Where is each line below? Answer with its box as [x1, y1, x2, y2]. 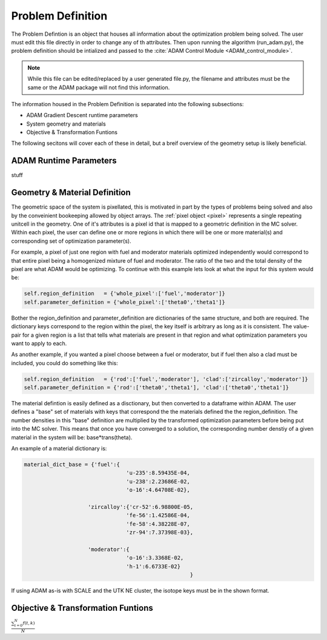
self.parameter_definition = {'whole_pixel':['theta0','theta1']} [24, 298, 225, 306]
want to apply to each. [11, 340, 67, 347]
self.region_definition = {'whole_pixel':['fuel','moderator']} [24, 290, 225, 297]
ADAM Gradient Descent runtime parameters [26, 112, 139, 119]
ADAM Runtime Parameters [11, 155, 117, 166]
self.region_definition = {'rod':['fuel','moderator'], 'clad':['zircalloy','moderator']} [24, 376, 308, 382]
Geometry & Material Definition [11, 187, 131, 198]
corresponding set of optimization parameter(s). [11, 237, 131, 244]
